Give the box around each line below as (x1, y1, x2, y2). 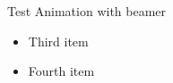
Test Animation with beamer (7, 2, 167, 20)
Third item (28, 31, 89, 50)
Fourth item (28, 62, 95, 80)
